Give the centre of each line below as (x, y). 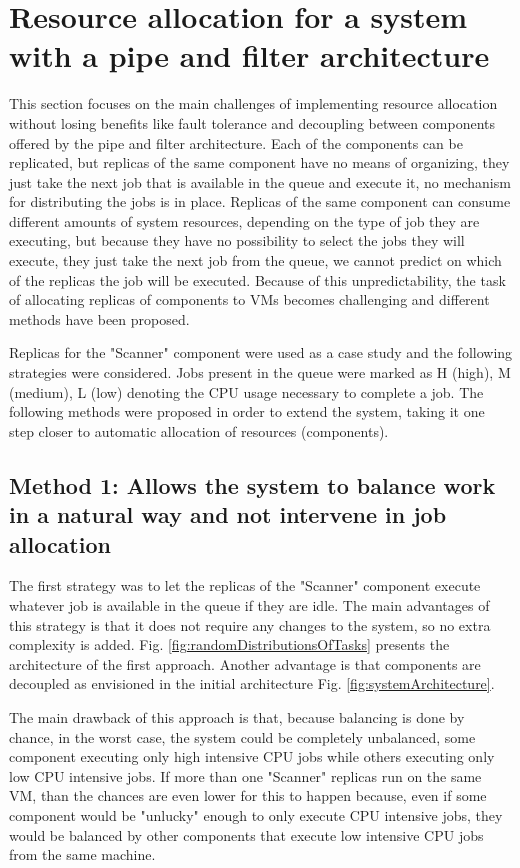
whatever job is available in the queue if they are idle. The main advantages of (249, 604)
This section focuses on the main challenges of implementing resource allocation (253, 103)
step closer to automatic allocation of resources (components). (199, 430)
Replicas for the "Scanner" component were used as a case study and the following (261, 352)
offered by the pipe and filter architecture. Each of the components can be (236, 142)
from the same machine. (82, 854)
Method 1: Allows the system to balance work (252, 484)
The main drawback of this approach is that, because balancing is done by (237, 716)
